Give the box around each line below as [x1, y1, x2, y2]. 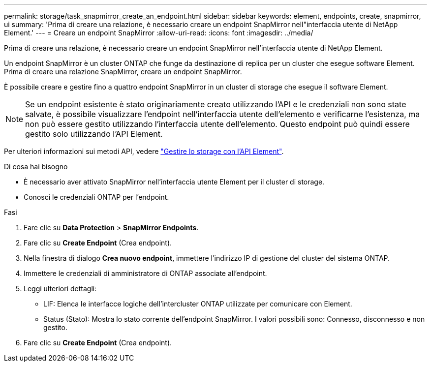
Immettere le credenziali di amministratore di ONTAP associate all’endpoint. [24, 269, 267, 277]
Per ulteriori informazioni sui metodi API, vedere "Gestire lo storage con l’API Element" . [4, 147, 284, 155]
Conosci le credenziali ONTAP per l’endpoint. [24, 193, 169, 201]
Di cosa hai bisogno [4, 162, 68, 171]
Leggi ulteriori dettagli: [24, 284, 97, 293]
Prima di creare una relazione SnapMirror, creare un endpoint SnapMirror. [4, 67, 242, 76]
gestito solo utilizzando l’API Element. [25, 129, 163, 139]
